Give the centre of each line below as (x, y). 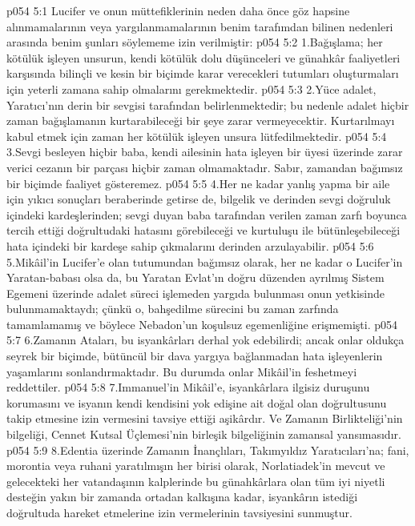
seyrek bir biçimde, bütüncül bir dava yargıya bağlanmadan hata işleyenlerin (195, 356)
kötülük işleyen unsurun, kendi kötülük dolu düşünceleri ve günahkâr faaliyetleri (203, 57)
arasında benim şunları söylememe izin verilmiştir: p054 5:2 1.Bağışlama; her (195, 42)
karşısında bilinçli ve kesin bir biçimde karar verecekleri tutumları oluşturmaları (203, 73)
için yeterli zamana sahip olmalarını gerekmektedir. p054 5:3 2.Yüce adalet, (191, 88)
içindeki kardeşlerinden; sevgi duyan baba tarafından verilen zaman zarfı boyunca (207, 214)
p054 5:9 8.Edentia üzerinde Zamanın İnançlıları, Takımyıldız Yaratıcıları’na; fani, (208, 450)
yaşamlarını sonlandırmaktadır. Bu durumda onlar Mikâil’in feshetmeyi (182, 371)
